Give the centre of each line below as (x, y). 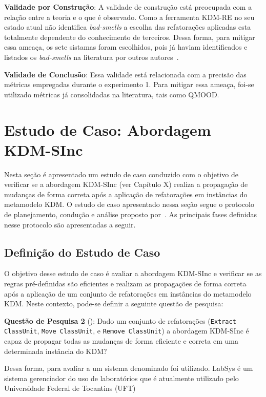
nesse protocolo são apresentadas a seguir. (70, 224)
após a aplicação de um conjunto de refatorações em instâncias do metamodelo (128, 293)
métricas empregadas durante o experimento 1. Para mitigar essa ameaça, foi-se (129, 84)
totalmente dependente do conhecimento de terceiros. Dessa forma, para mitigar (130, 37)
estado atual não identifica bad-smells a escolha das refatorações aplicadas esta (128, 27)
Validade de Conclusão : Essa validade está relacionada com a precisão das (125, 74)
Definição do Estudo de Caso (82, 252)
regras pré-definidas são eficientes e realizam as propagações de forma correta (125, 284)
